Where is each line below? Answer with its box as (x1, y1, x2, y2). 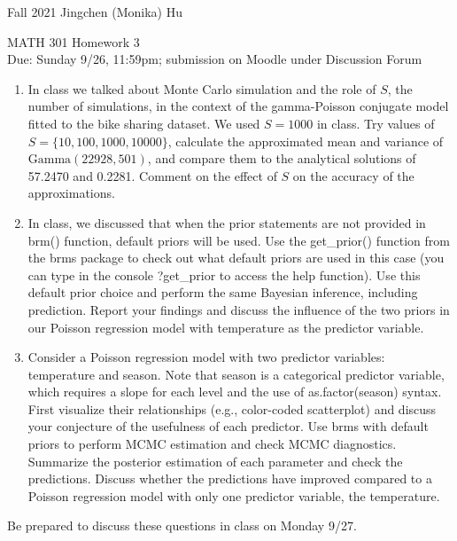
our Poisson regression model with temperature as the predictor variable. (27, 318, 424, 336)
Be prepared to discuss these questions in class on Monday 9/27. (7, 516, 357, 535)
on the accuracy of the (292, 166, 414, 184)
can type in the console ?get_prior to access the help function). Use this (27, 265, 421, 284)
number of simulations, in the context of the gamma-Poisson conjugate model (27, 97, 449, 115)
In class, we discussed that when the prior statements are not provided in (27, 213, 426, 231)
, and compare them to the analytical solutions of (147, 149, 416, 168)
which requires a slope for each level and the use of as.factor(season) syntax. (27, 382, 442, 401)
